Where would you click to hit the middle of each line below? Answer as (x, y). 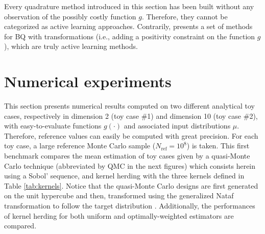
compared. (20, 226)
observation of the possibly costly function (70, 16)
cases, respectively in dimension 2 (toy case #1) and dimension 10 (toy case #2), (131, 115)
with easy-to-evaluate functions (53, 126)
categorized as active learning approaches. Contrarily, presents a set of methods (128, 26)
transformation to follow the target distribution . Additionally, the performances (130, 206)
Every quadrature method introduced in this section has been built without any (129, 6)
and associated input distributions (177, 126)
